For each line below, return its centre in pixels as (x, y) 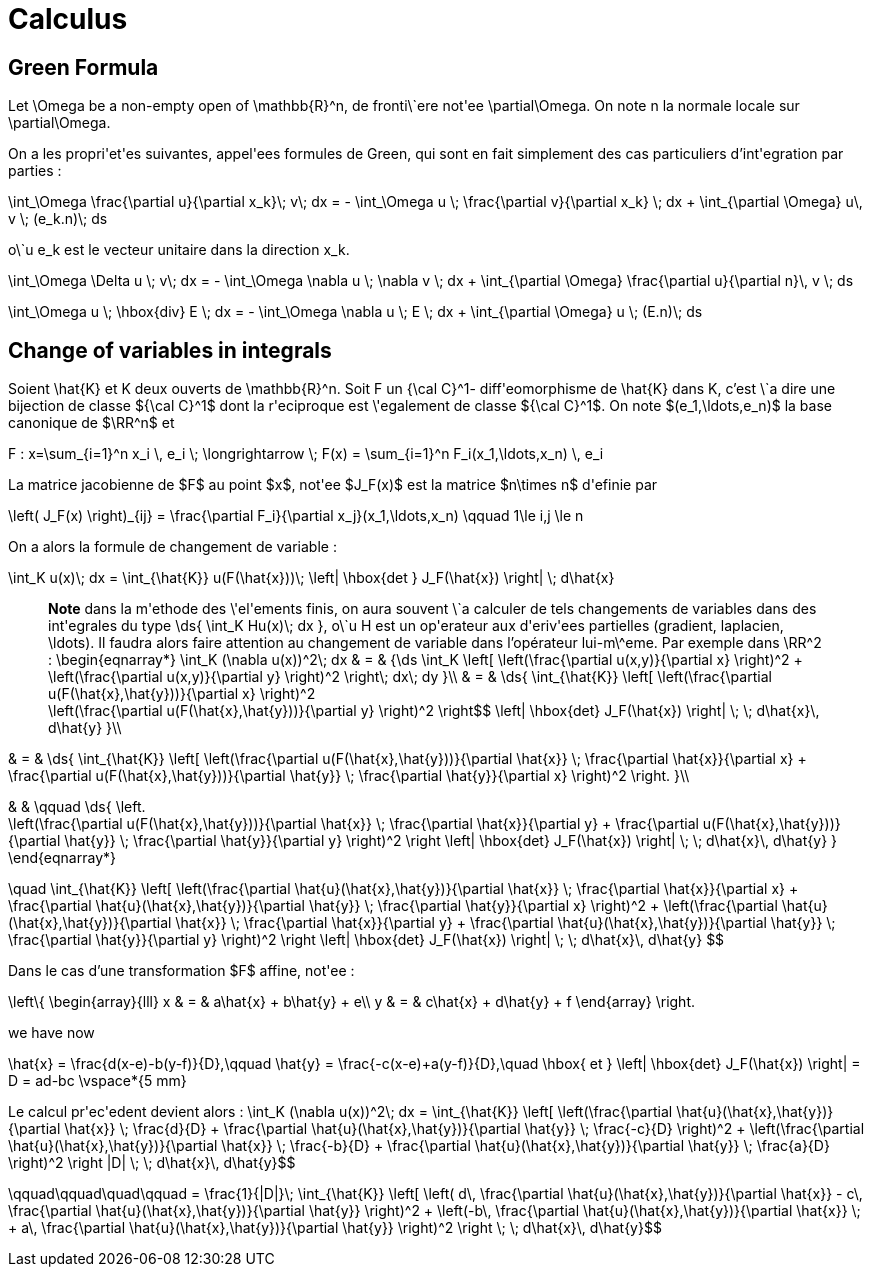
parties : (35, 171)
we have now (51, 1033)
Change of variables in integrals (170, 350)
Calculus (68, 19)
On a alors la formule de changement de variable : (172, 547)
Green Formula (83, 67)
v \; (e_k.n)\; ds (58, 219)
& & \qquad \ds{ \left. (77, 807)
